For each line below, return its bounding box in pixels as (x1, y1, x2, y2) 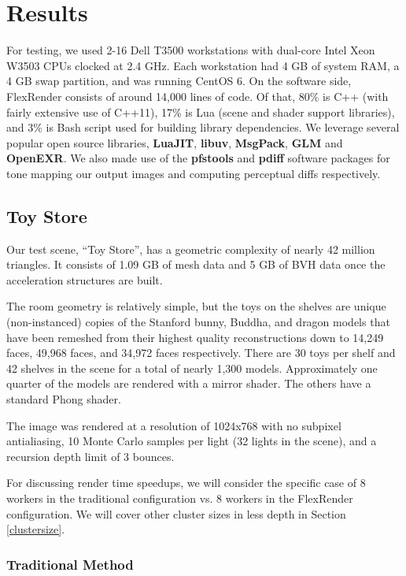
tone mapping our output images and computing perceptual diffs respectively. (6, 165, 381, 181)
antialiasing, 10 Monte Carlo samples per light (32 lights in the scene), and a (6, 433, 377, 449)
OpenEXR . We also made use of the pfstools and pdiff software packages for (6, 150, 390, 166)
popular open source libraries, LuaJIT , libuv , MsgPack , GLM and (6, 134, 343, 151)
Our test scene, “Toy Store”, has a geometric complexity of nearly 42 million (6, 240, 375, 257)
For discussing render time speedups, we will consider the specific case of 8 (6, 474, 366, 491)
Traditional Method (6, 554, 134, 574)
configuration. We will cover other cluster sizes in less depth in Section (6, 505, 346, 522)
